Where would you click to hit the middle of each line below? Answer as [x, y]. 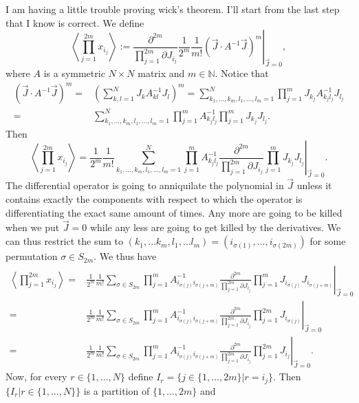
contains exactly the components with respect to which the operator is [154, 199]
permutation [32, 256]
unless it [314, 185]
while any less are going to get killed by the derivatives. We [215, 227]
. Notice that [242, 73]
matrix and [161, 73]
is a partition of [117, 390]
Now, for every [36, 377]
